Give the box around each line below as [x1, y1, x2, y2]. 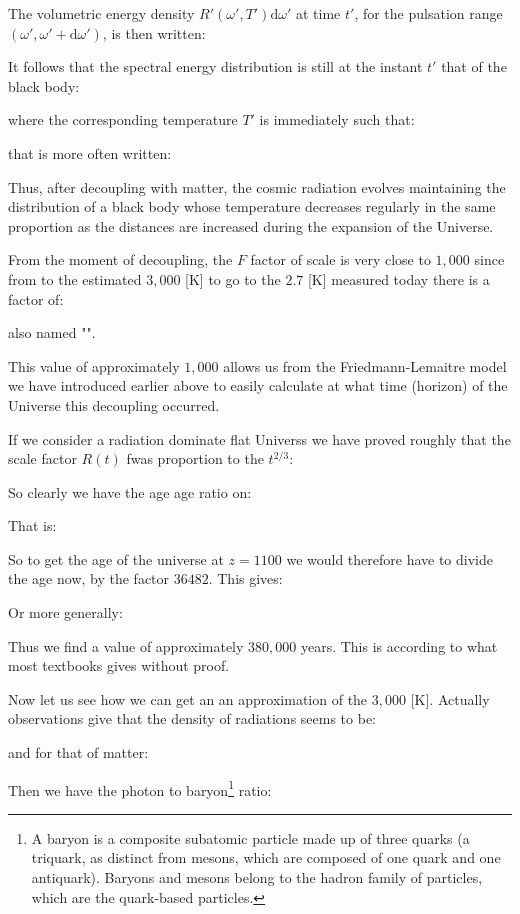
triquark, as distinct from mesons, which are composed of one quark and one [31, 847, 501, 868]
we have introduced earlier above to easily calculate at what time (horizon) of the [8, 375, 508, 396]
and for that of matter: [8, 742, 149, 763]
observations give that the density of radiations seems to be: [8, 708, 377, 729]
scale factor [8, 448, 77, 469]
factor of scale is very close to [250, 249, 431, 270]
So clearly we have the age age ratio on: [8, 481, 252, 502]
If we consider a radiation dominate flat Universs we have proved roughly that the [8, 428, 511, 449]
